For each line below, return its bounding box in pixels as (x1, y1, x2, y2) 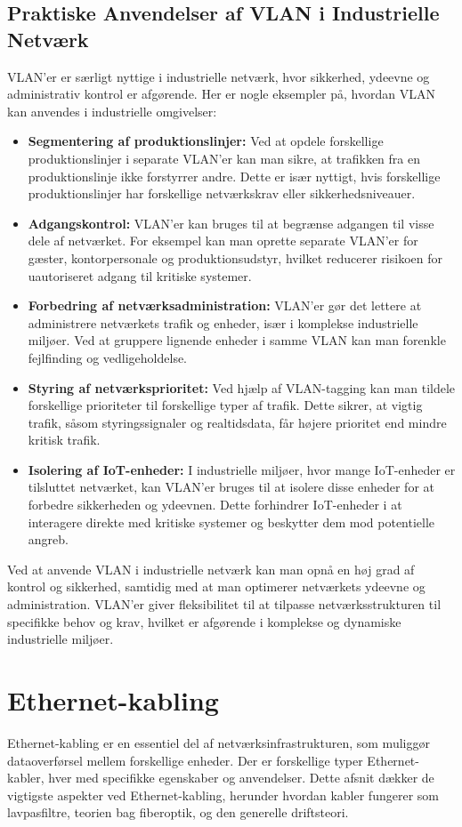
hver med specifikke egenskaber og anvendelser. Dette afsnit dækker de (48, 768, 434, 787)
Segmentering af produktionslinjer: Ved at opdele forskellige (28, 132, 384, 150)
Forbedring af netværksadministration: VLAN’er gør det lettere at (28, 296, 422, 315)
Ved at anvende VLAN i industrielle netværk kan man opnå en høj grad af (7, 559, 415, 578)
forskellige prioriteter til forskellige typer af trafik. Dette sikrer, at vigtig (28, 396, 423, 414)
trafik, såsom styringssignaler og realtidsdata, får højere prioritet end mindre (28, 413, 447, 431)
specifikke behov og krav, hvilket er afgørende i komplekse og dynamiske (7, 612, 401, 630)
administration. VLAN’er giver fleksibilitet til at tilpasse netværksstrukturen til (7, 595, 442, 614)
